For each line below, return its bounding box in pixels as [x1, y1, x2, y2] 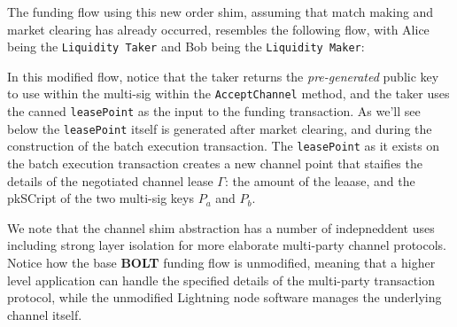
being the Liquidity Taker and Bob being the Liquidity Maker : [7, 37, 365, 56]
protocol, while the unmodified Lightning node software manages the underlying [7, 288, 442, 307]
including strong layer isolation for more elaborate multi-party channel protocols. [7, 236, 446, 254]
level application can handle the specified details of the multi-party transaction [7, 270, 435, 289]
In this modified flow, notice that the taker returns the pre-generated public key [7, 66, 439, 85]
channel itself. [7, 305, 82, 323]
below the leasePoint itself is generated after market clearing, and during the [7, 119, 432, 137]
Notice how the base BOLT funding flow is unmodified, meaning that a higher [7, 253, 436, 272]
